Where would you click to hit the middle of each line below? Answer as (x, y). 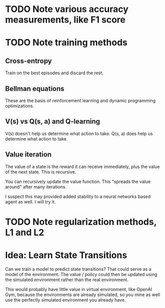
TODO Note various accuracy (67, 9)
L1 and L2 (25, 232)
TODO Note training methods (66, 43)
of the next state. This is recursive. (41, 172)
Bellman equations (35, 88)
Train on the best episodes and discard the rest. (54, 73)
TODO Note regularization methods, (81, 222)
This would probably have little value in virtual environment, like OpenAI (79, 289)
